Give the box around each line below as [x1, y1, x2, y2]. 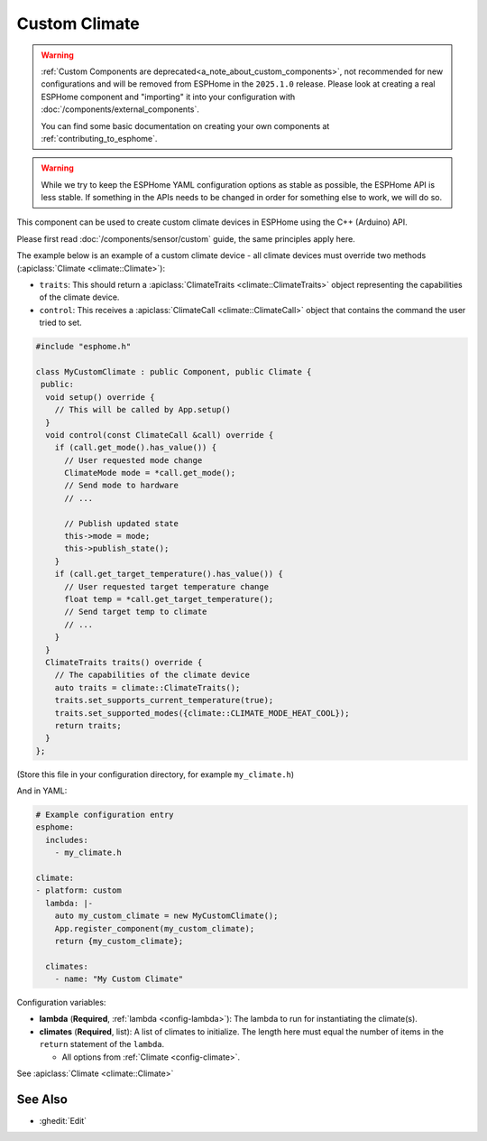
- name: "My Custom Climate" [54, 974, 184, 984]
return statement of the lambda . [39, 1039, 165, 1050]
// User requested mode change [64, 455, 203, 465]
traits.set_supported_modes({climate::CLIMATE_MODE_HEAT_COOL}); [54, 708, 350, 718]
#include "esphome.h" [35, 341, 132, 352]
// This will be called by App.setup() [54, 404, 232, 415]
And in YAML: [16, 785, 68, 796]
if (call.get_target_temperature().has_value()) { [54, 569, 283, 580]
